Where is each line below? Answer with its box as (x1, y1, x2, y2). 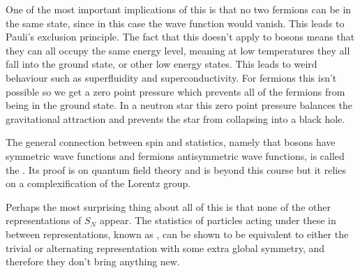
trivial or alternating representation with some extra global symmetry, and (6, 240, 325, 255)
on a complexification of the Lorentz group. (6, 176, 191, 191)
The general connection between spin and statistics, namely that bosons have (6, 135, 336, 149)
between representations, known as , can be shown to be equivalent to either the (6, 226, 349, 241)
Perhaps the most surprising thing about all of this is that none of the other (6, 199, 331, 214)
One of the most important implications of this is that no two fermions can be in (6, 2, 352, 16)
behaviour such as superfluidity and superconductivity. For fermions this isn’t (6, 70, 337, 84)
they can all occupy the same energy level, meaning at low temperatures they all (6, 43, 350, 57)
